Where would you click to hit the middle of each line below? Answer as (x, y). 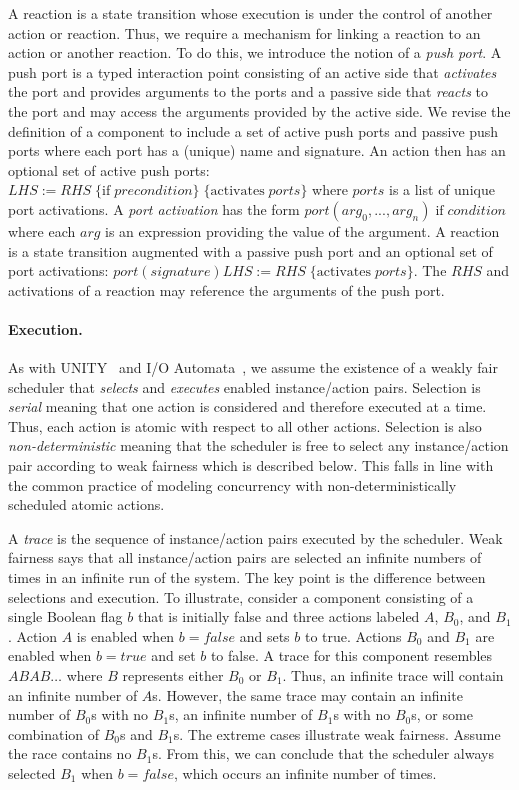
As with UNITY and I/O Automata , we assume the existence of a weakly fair (253, 367)
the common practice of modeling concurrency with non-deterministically (232, 484)
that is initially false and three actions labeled (278, 616)
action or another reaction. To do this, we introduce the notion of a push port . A (255, 52)
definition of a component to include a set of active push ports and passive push (253, 130)
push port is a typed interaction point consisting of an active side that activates (252, 71)
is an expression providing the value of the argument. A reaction (302, 230)
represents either (173, 675)
